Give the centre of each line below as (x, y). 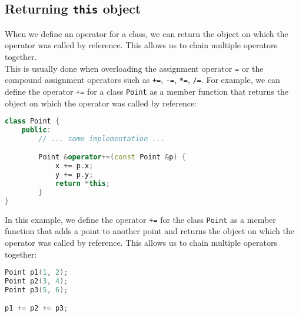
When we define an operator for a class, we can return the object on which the (147, 33)
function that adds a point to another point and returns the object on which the (149, 231)
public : (36, 130)
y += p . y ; (74, 175)
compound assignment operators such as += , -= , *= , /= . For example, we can (142, 80)
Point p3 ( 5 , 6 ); (36, 290)
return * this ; (83, 184)
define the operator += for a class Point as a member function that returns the (147, 91)
